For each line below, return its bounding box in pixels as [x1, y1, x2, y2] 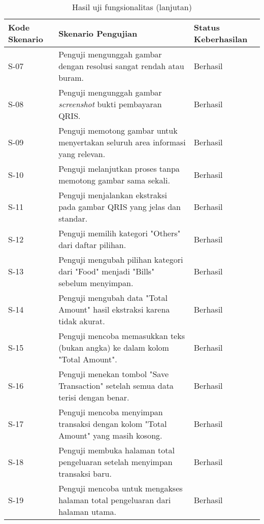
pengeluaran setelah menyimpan [58, 456, 173, 468]
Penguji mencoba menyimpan [58, 406, 163, 418]
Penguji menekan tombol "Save [58, 368, 169, 380]
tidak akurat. [58, 315, 105, 327]
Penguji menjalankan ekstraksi [58, 189, 167, 201]
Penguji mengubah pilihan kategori [58, 254, 183, 265]
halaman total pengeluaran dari [58, 494, 171, 506]
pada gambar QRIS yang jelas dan [58, 201, 181, 212]
